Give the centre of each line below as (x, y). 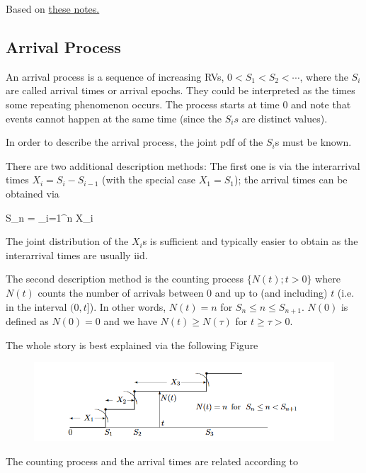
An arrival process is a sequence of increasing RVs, (115, 76)
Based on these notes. (53, 8)
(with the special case (149, 179)
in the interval (36, 306)
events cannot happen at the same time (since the (114, 118)
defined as (27, 320)
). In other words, (128, 306)
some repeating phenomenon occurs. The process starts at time (143, 104)
